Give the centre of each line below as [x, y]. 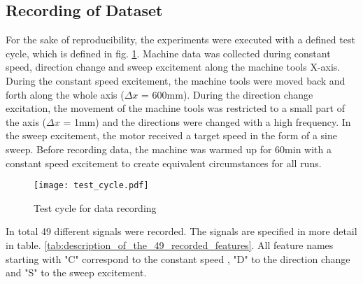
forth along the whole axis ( [65, 94]
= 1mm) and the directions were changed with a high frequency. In [207, 121]
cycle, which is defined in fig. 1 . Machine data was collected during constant [168, 53]
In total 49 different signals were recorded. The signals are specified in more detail [181, 231]
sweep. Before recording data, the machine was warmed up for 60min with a [169, 149]
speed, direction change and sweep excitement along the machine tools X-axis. [173, 67]
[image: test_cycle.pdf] [91, 186]
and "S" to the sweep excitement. [76, 272]
